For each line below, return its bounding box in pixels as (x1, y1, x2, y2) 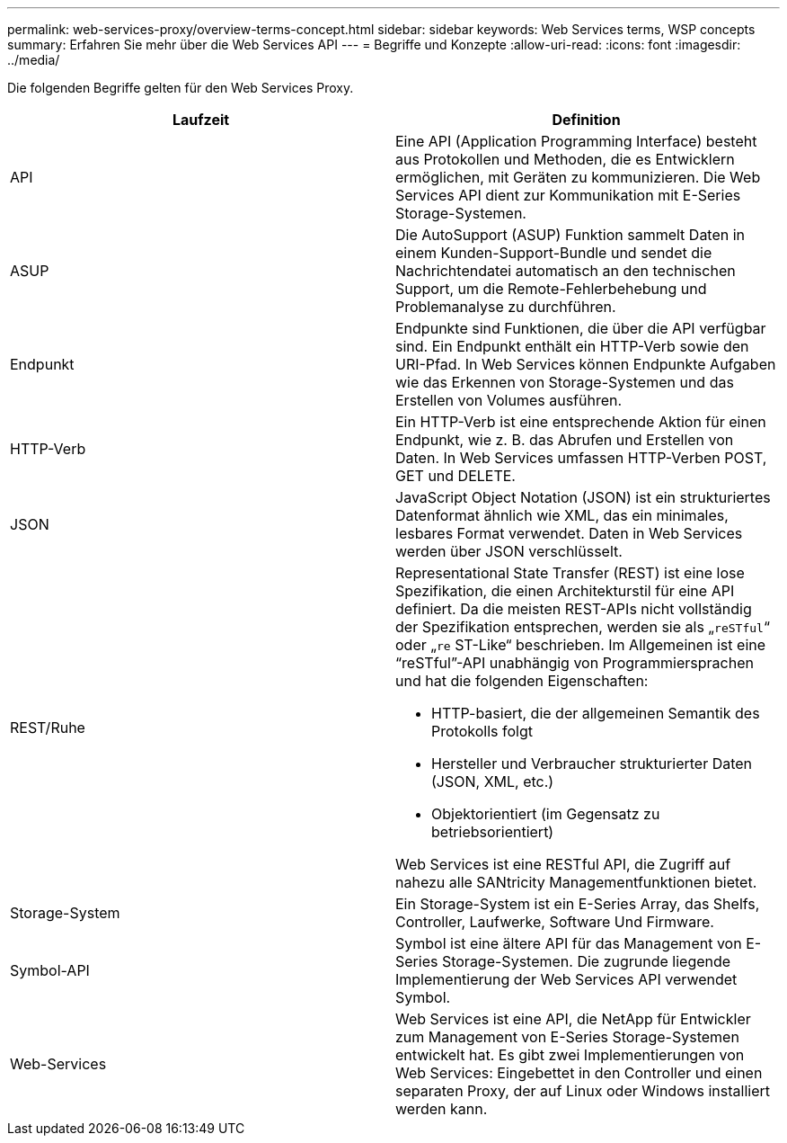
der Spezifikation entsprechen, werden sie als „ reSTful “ (395, 618, 770, 636)
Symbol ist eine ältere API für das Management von (395, 934, 742, 952)
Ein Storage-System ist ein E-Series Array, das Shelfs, (395, 895, 760, 913)
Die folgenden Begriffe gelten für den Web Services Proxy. (7, 80, 354, 95)
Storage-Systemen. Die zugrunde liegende (441, 952, 731, 970)
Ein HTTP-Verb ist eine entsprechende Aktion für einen (395, 413, 766, 431)
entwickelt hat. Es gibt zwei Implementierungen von (395, 1046, 745, 1064)
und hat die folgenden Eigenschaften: (395, 672, 649, 690)
